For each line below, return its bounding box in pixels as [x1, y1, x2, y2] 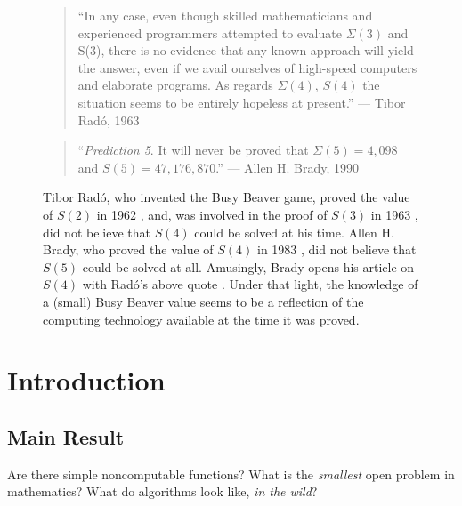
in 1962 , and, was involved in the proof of [96, 205, 328, 223]
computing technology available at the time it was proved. [43, 309, 360, 328]
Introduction [7, 362, 166, 398]
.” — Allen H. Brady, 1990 [215, 157, 360, 176]
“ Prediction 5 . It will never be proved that [77, 141, 309, 159]
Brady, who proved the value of [43, 240, 214, 259]
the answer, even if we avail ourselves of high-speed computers [77, 58, 417, 76]
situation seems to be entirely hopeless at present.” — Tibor [77, 92, 406, 111]
